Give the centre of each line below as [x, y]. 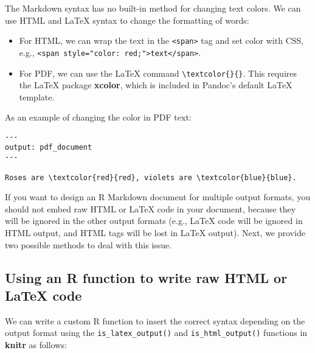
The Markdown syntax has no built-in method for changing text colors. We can [153, 8]
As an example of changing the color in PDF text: [98, 117]
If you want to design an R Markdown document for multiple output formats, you [158, 197]
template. [37, 96]
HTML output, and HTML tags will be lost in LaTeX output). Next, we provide [155, 232]
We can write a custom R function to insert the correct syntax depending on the [155, 320]
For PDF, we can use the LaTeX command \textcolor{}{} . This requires [158, 73]
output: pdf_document [49, 147]
